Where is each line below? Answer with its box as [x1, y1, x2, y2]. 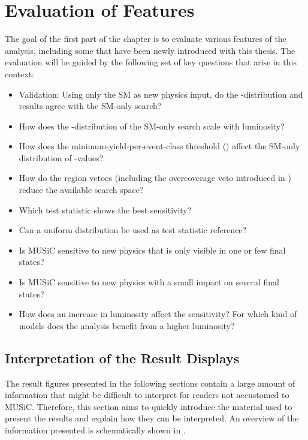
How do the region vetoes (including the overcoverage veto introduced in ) [19, 171, 291, 184]
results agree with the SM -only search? [19, 100, 162, 112]
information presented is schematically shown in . [5, 423, 186, 436]
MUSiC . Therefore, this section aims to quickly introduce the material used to [5, 400, 292, 412]
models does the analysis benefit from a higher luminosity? [19, 319, 235, 331]
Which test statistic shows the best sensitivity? [19, 203, 192, 216]
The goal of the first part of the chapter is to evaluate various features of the [5, 32, 286, 45]
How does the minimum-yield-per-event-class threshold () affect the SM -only [19, 140, 300, 152]
